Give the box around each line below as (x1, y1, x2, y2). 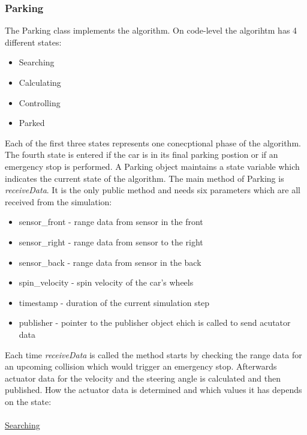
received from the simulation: (5, 195, 112, 208)
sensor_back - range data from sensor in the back (19, 256, 201, 268)
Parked (19, 116, 45, 129)
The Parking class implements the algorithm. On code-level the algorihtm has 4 (5, 24, 297, 37)
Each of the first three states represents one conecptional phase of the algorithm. (5, 136, 301, 149)
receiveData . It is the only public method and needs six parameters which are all (5, 184, 300, 196)
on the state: (5, 395, 52, 407)
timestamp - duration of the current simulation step (19, 296, 210, 308)
